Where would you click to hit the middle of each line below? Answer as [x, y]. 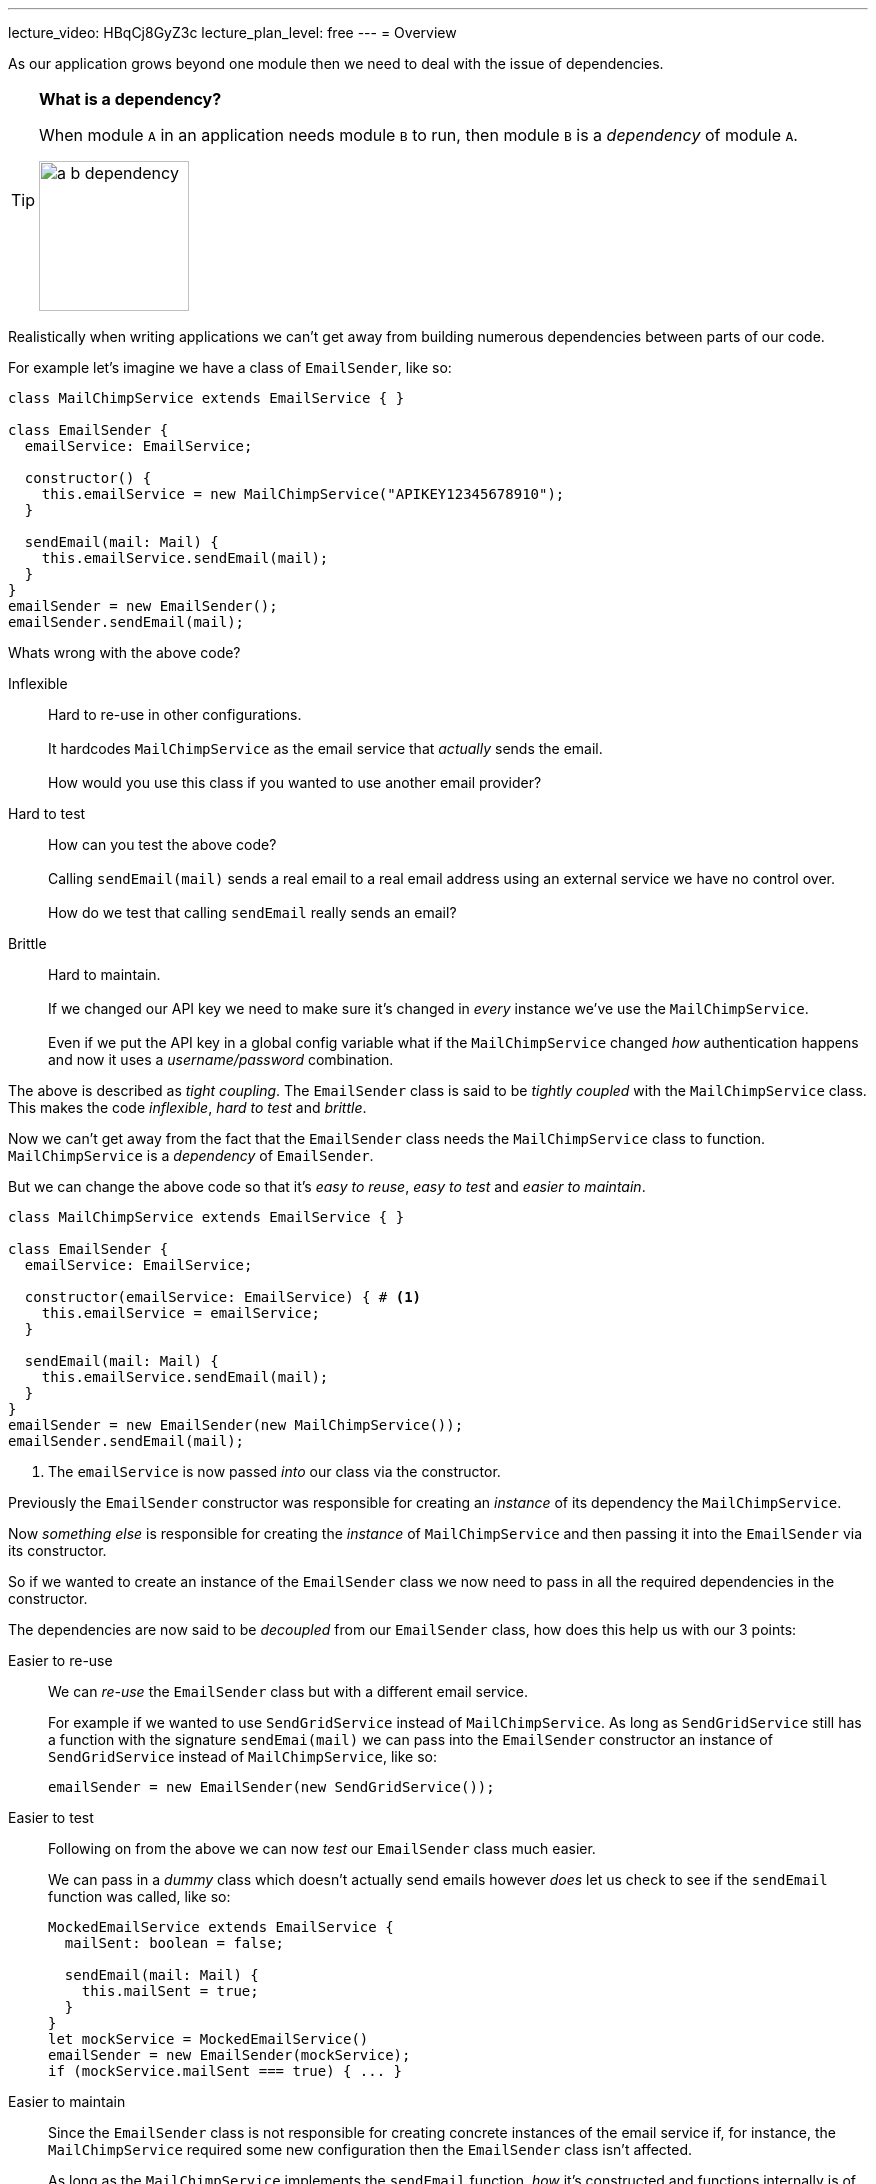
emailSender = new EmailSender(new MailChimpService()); [236, 1425]
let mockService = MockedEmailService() [208, 2039]
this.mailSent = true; [170, 1991]
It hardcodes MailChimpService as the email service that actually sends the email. [325, 748]
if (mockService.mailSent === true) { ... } [225, 2071]
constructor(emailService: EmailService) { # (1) [223, 1297]
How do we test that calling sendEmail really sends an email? [252, 912]
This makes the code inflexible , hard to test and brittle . [187, 1107]
